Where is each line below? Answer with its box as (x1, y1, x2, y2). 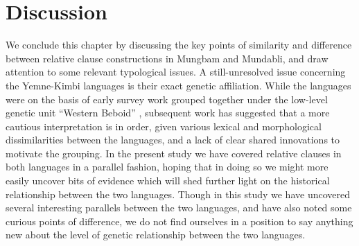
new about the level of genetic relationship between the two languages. (6, 227, 306, 242)
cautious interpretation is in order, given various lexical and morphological (6, 118, 322, 133)
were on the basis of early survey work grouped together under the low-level (6, 91, 328, 106)
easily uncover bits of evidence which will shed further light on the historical (6, 173, 330, 188)
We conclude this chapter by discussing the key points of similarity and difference (6, 37, 352, 52)
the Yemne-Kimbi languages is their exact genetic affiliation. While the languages (6, 78, 351, 92)
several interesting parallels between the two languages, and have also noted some (6, 200, 352, 215)
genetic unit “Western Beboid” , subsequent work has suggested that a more (6, 105, 330, 120)
